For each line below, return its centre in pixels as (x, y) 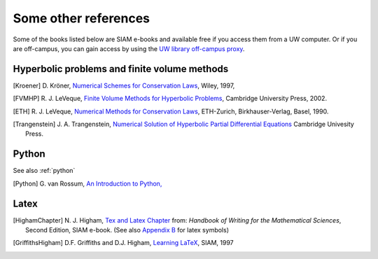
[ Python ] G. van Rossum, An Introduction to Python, (87, 183)
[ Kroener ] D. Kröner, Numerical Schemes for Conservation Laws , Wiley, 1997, (124, 85)
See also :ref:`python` (44, 171)
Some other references (82, 18)
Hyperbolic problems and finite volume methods (121, 69)
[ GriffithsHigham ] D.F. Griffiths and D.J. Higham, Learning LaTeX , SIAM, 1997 (123, 243)
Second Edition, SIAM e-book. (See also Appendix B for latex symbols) (127, 230)
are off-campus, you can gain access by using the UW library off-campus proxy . (129, 48)
